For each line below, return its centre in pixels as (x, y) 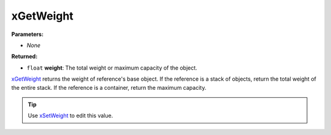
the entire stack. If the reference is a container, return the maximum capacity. (109, 87)
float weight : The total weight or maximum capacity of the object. (112, 68)
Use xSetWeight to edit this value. (70, 115)
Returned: (25, 57)
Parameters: (28, 34)
